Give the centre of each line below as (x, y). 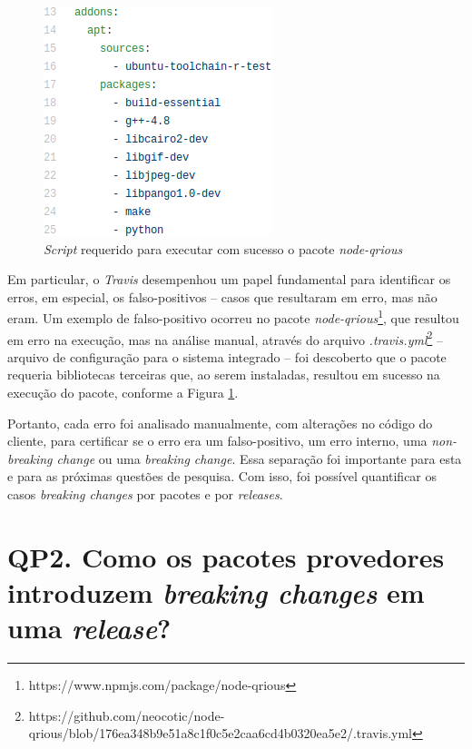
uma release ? (89, 628)
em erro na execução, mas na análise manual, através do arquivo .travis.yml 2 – (225, 338)
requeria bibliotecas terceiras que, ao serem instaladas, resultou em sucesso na (224, 374)
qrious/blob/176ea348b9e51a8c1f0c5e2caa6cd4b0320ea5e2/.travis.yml (220, 733)
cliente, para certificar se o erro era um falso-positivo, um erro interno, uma (217, 441)
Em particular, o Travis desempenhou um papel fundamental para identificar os (229, 279)
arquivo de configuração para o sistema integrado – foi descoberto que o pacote (227, 356)
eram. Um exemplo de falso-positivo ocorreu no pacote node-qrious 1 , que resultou (233, 317)
